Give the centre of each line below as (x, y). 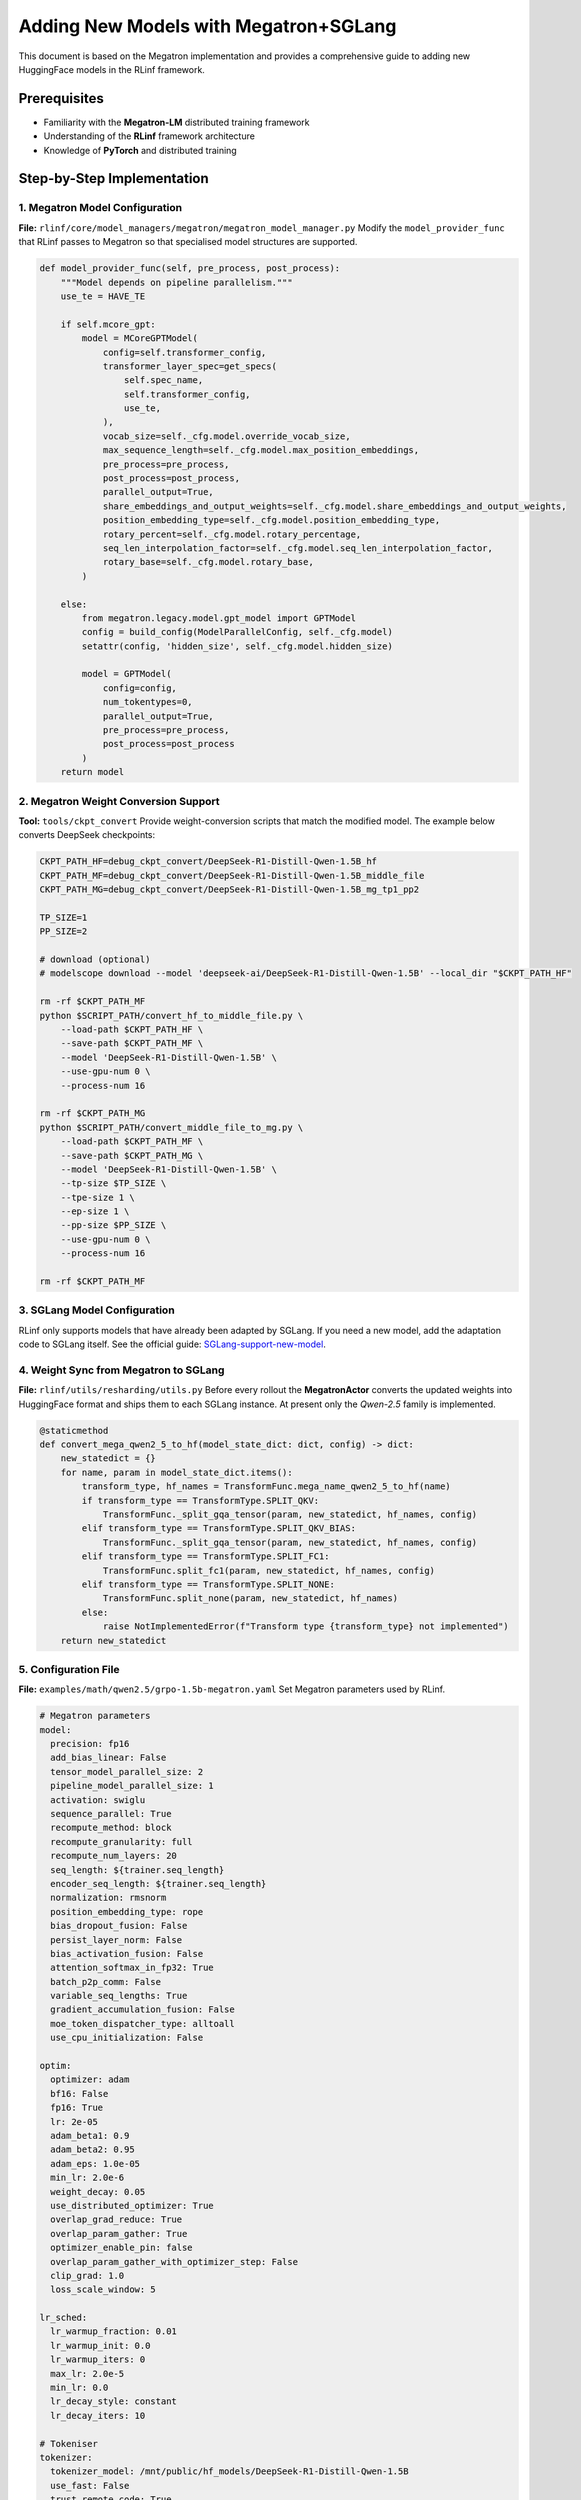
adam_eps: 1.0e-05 (95, 2163)
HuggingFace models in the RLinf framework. (111, 69)
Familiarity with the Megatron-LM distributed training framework (176, 122)
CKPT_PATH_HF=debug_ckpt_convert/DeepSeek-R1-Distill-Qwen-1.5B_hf (208, 861)
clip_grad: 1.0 (87, 2275)
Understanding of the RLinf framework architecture (149, 136)
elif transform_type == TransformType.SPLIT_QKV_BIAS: (219, 1528)
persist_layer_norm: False (116, 1939)
